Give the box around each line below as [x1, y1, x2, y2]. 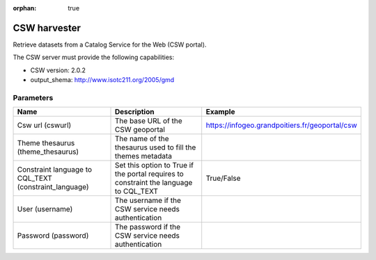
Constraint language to [17, 165, 93, 174]
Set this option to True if [115, 161, 194, 170]
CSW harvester [13, 22, 81, 34]
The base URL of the [115, 116, 182, 126]
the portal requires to [115, 169, 184, 179]
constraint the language [115, 178, 193, 188]
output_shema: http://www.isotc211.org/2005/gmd [30, 76, 175, 84]
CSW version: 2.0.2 [30, 66, 86, 74]
